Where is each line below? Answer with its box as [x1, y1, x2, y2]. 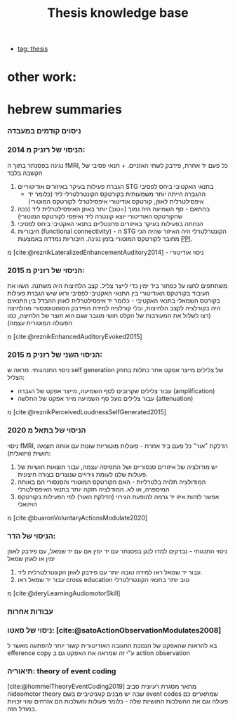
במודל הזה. [7, 704, 37, 713]
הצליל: [7, 374, 25, 382]
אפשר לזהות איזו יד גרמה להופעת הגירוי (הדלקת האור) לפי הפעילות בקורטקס [17, 492, 220, 501]
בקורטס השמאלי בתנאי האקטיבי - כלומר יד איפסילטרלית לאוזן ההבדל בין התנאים [7, 296, 221, 305]
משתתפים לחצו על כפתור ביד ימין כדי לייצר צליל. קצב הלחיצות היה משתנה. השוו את [7, 282, 228, 290]
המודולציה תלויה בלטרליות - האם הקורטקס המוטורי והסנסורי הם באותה [17, 477, 206, 486]
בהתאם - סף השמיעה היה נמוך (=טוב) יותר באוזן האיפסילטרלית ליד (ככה [17, 204, 210, 213]
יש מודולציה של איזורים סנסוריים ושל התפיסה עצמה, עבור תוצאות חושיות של [17, 462, 218, 471]
